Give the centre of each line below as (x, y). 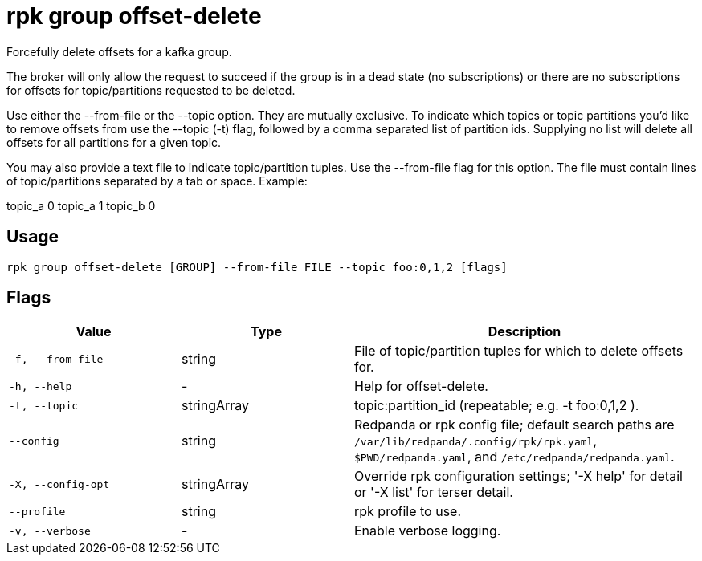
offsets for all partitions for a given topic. (114, 142)
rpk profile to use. (408, 512)
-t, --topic (44, 405)
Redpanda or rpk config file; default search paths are (514, 425)
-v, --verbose (50, 531)
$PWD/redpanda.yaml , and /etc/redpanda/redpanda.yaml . (514, 457)
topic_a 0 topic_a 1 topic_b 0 (81, 205)
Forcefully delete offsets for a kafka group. (119, 51)
